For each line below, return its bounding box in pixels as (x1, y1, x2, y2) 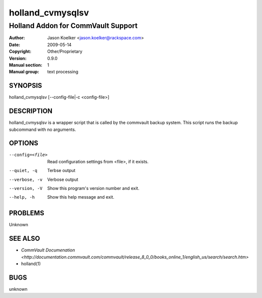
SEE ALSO (9, 235, 40, 243)
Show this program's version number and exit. (47, 186, 140, 191)
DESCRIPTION (9, 107, 53, 115)
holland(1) (21, 261, 41, 267)
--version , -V (9, 186, 43, 191)
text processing (47, 69, 79, 75)
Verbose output (47, 176, 79, 182)
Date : (9, 42, 20, 47)
